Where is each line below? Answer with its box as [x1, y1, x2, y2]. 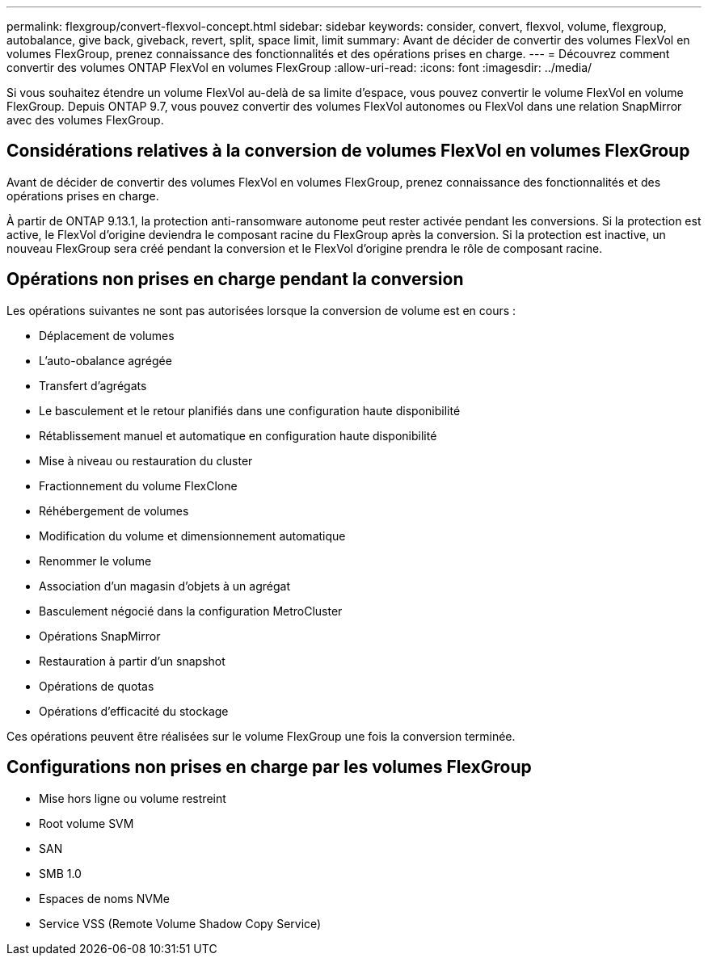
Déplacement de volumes [39, 328, 175, 342]
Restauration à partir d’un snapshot [39, 653, 225, 668]
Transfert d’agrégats [39, 378, 147, 393]
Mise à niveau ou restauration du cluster [39, 453, 253, 468]
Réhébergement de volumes [39, 503, 189, 518]
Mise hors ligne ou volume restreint [39, 791, 226, 805]
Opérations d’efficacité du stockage [39, 704, 229, 718]
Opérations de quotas [39, 678, 154, 693]
